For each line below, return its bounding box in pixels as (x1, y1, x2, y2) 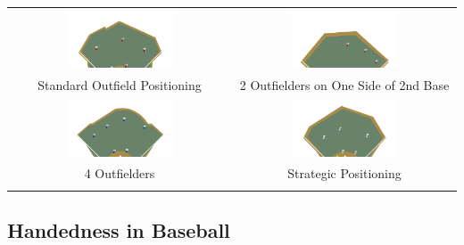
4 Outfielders (84, 164, 155, 183)
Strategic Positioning (287, 164, 402, 183)
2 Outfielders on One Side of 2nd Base (239, 75, 450, 94)
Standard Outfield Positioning (37, 75, 202, 94)
